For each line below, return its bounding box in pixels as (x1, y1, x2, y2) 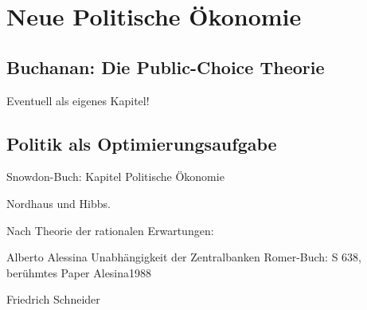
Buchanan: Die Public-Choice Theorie (6, 54, 325, 79)
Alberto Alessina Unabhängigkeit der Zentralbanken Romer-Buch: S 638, (6, 249, 361, 265)
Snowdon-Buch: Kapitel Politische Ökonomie (6, 168, 224, 185)
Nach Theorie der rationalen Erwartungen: (6, 222, 214, 238)
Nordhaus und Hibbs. (6, 194, 111, 211)
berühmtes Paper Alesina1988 (6, 264, 152, 281)
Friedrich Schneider (6, 291, 100, 308)
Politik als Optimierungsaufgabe (6, 131, 277, 155)
